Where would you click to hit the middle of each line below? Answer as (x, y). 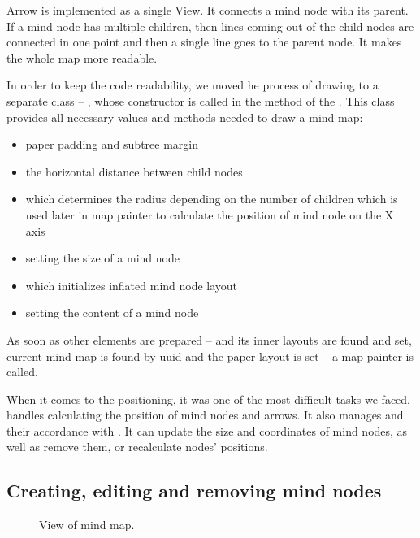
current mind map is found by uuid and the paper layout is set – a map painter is (210, 356)
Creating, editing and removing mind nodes (194, 490)
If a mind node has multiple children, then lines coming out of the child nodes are (210, 26)
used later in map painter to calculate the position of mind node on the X (210, 214)
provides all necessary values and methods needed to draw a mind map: (185, 117)
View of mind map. (87, 525)
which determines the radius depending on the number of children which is (212, 199)
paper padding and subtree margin (112, 144)
